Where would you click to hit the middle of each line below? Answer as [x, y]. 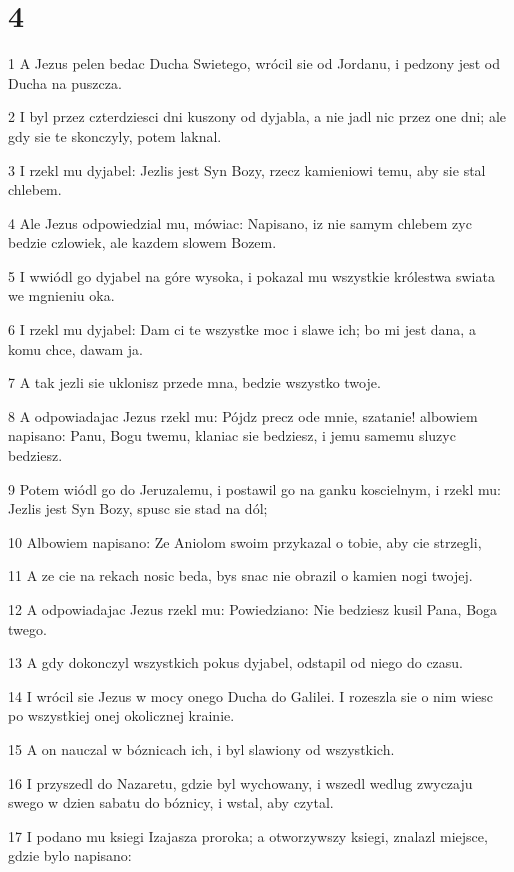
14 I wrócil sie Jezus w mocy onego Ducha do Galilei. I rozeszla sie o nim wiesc [251, 695]
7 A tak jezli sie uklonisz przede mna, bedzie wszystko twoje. [194, 382]
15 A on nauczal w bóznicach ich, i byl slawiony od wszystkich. [201, 748]
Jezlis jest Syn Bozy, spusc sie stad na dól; [138, 508]
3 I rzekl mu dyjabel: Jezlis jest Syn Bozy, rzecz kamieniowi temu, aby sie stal [247, 169]
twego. [27, 628]
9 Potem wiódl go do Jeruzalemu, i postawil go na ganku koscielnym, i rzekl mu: [254, 488]
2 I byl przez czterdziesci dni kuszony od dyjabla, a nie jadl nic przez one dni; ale [257, 116]
